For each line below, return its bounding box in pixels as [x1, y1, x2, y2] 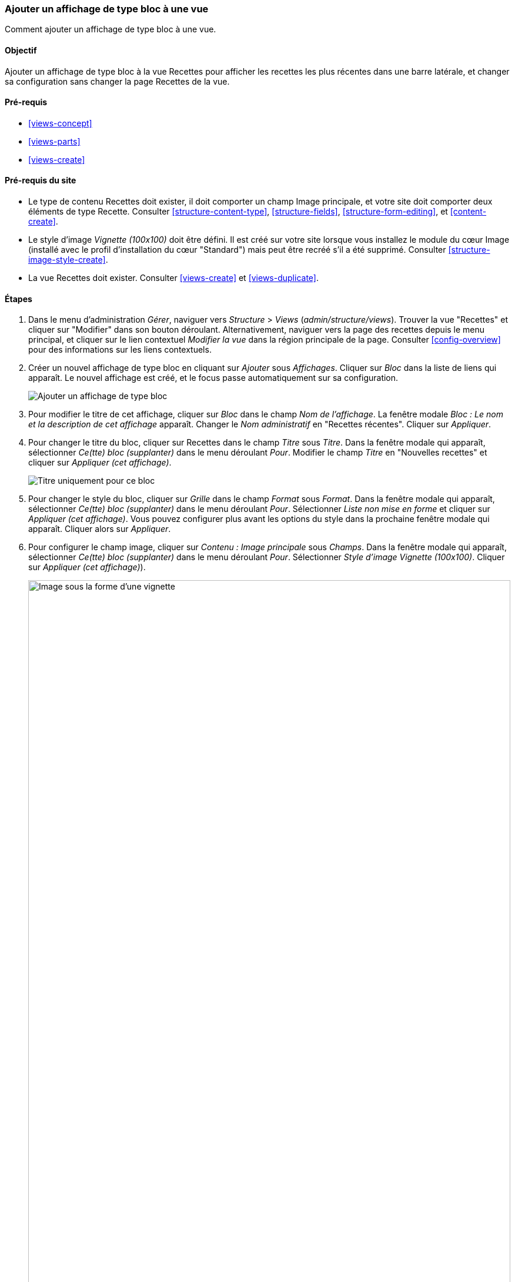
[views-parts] [28, 136, 81, 146]
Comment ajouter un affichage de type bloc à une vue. [5, 24, 216, 35]
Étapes [5, 293, 32, 304]
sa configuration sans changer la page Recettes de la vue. [5, 76, 230, 86]
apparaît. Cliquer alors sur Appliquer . [28, 524, 171, 534]
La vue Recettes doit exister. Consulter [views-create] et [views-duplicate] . [28, 273, 319, 283]
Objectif [5, 45, 37, 55]
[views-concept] [28, 118, 92, 128]
